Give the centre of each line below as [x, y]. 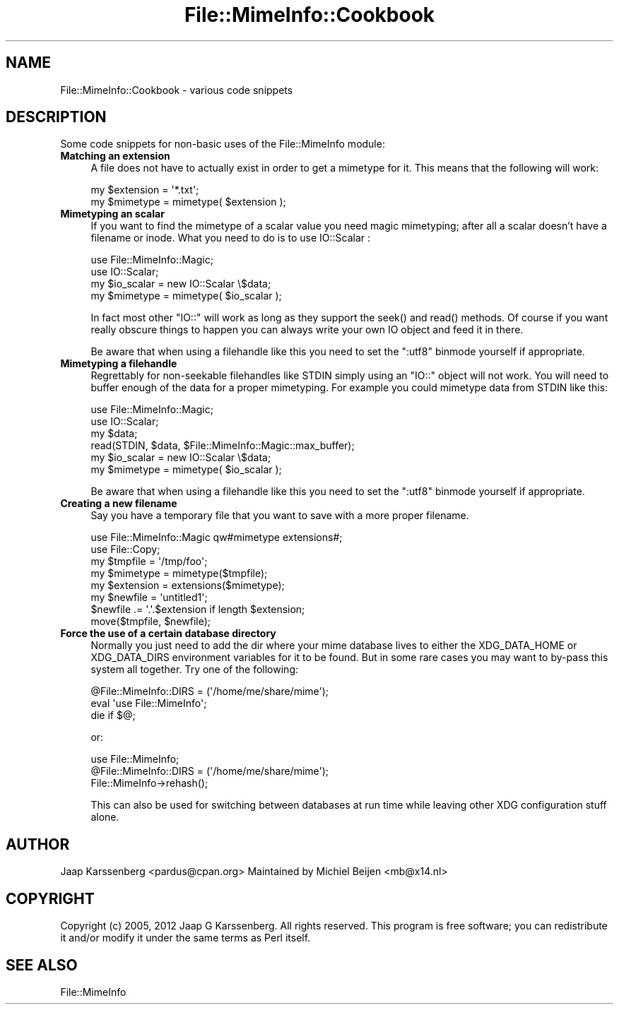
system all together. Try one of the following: [195, 670]
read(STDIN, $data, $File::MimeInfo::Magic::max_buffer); [223, 446]
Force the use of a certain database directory [168, 634]
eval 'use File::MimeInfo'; [149, 703]
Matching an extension [115, 156]
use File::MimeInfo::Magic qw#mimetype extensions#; [217, 537]
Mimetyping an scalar [112, 214]
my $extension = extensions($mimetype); [188, 586]
